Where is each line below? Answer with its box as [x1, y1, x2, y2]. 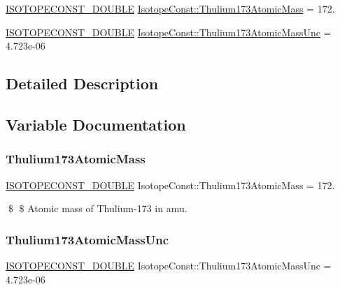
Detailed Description [6, 73, 159, 94]
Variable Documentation [6, 113, 186, 135]
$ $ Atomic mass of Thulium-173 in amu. [8, 201, 187, 216]
